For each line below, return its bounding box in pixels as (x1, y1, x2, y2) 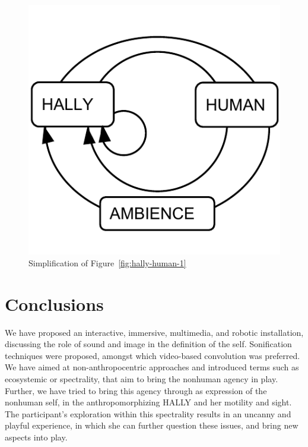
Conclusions (5, 291, 104, 316)
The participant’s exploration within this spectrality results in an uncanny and (5, 407, 291, 420)
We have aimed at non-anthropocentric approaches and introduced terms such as (5, 361, 299, 373)
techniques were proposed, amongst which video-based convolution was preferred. (5, 349, 300, 361)
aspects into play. (5, 430, 68, 443)
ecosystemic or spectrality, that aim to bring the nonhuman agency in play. (5, 372, 278, 385)
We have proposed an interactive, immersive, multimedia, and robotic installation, (5, 326, 304, 338)
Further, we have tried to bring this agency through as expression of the (5, 384, 267, 396)
